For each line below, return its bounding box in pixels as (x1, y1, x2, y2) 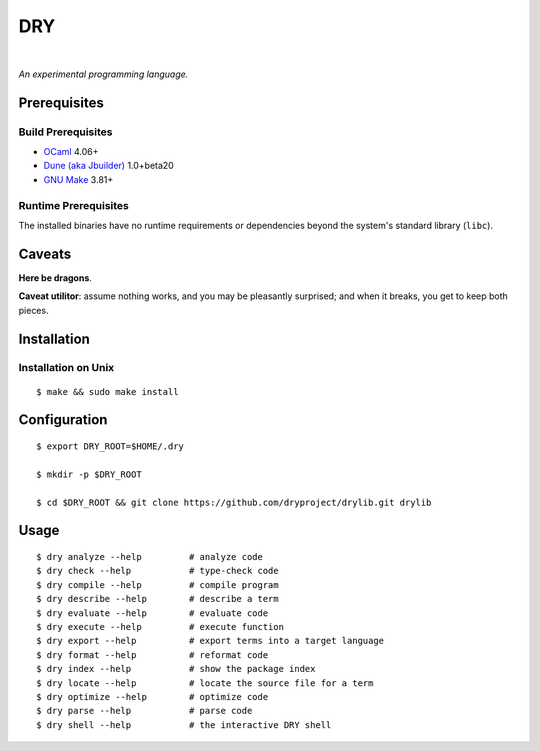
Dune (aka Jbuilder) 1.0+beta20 (43, 160, 174, 172)
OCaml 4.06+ (43, 146, 99, 158)
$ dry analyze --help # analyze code (36, 551, 264, 563)
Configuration (18, 411, 108, 429)
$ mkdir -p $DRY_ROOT (36, 468, 142, 480)
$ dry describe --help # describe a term (36, 593, 279, 605)
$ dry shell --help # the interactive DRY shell (36, 719, 332, 730)
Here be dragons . (18, 271, 92, 284)
